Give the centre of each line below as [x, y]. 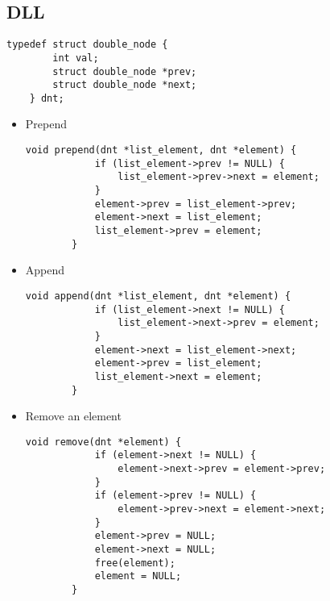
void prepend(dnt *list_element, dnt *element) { [161, 150]
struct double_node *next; [125, 85]
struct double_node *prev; [125, 71]
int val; [76, 58]
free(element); [135, 563]
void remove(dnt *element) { [103, 442]
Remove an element [73, 416]
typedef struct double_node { [87, 45]
